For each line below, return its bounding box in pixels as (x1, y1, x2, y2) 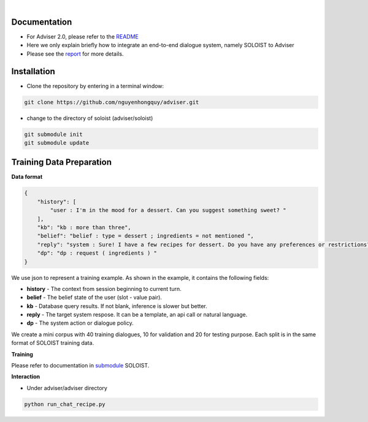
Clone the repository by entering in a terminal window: (26, 82, 164, 89)
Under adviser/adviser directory (26, 384, 107, 391)
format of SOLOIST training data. (11, 339, 94, 347)
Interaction (11, 373, 40, 380)
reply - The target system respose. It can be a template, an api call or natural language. (26, 311, 248, 318)
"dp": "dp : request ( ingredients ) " (37, 250, 158, 257)
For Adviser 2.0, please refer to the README (26, 32, 139, 40)
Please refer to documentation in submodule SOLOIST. (11, 362, 150, 369)
